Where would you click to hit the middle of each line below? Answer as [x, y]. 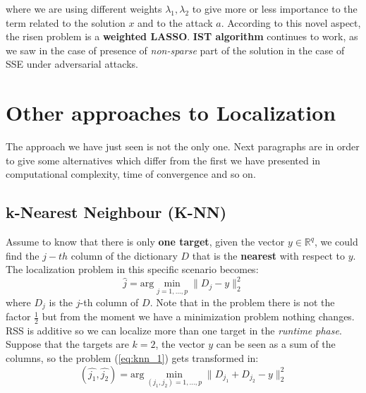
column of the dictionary [124, 255]
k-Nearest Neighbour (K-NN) [116, 212]
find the [23, 255]
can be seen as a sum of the [276, 344]
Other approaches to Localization [171, 113]
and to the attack [175, 22]
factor [18, 316]
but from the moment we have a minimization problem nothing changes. [198, 316]
